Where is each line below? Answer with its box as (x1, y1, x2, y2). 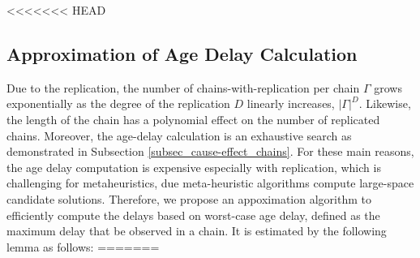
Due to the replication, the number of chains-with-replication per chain (6, 79, 360, 96)
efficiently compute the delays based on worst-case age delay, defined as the (6, 206, 380, 223)
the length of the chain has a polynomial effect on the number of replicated (6, 110, 380, 127)
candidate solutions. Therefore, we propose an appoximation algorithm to (6, 190, 371, 207)
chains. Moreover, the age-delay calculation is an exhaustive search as (6, 127, 352, 144)
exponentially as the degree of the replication (6, 95, 230, 112)
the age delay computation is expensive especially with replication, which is (6, 158, 381, 175)
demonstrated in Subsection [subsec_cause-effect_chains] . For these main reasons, (6, 143, 414, 160)
